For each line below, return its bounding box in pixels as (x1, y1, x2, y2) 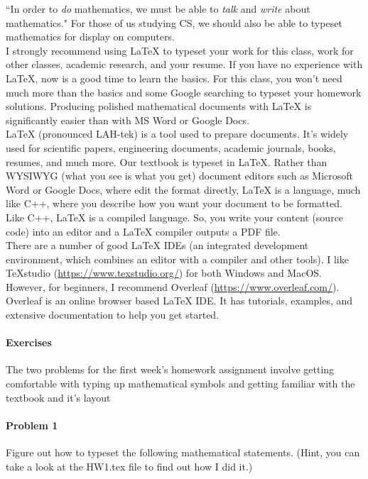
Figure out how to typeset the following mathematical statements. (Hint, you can (6, 445, 360, 460)
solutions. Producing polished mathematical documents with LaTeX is (6, 99, 312, 114)
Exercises (6, 335, 52, 350)
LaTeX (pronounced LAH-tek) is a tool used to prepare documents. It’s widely (6, 126, 349, 141)
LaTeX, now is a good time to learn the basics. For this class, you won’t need (6, 70, 342, 85)
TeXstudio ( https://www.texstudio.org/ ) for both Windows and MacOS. (6, 265, 322, 280)
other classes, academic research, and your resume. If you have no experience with (6, 57, 363, 72)
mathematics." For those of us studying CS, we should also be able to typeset (6, 15, 342, 30)
